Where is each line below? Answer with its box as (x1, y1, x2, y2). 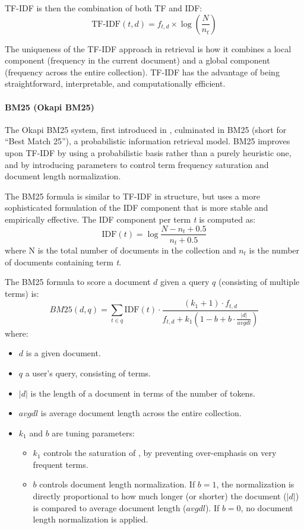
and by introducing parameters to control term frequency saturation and (5, 158, 269, 170)
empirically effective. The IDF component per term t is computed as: (5, 213, 256, 225)
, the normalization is (216, 478, 294, 490)
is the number (249, 244, 300, 256)
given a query (160, 275, 210, 288)
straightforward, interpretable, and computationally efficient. (5, 77, 226, 90)
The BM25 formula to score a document (5, 275, 151, 288)
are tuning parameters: (52, 426, 135, 439)
